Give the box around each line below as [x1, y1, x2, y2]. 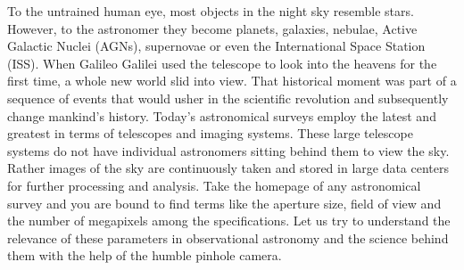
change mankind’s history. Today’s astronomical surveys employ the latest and [7, 106, 436, 125]
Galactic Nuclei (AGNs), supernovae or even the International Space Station [7, 37, 426, 55]
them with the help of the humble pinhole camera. [7, 246, 282, 265]
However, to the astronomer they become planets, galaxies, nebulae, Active [7, 19, 418, 37]
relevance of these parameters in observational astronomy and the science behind [7, 228, 449, 247]
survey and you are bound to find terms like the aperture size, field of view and [7, 193, 442, 212]
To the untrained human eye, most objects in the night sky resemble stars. [7, 2, 414, 20]
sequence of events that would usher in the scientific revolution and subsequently [7, 88, 449, 107]
